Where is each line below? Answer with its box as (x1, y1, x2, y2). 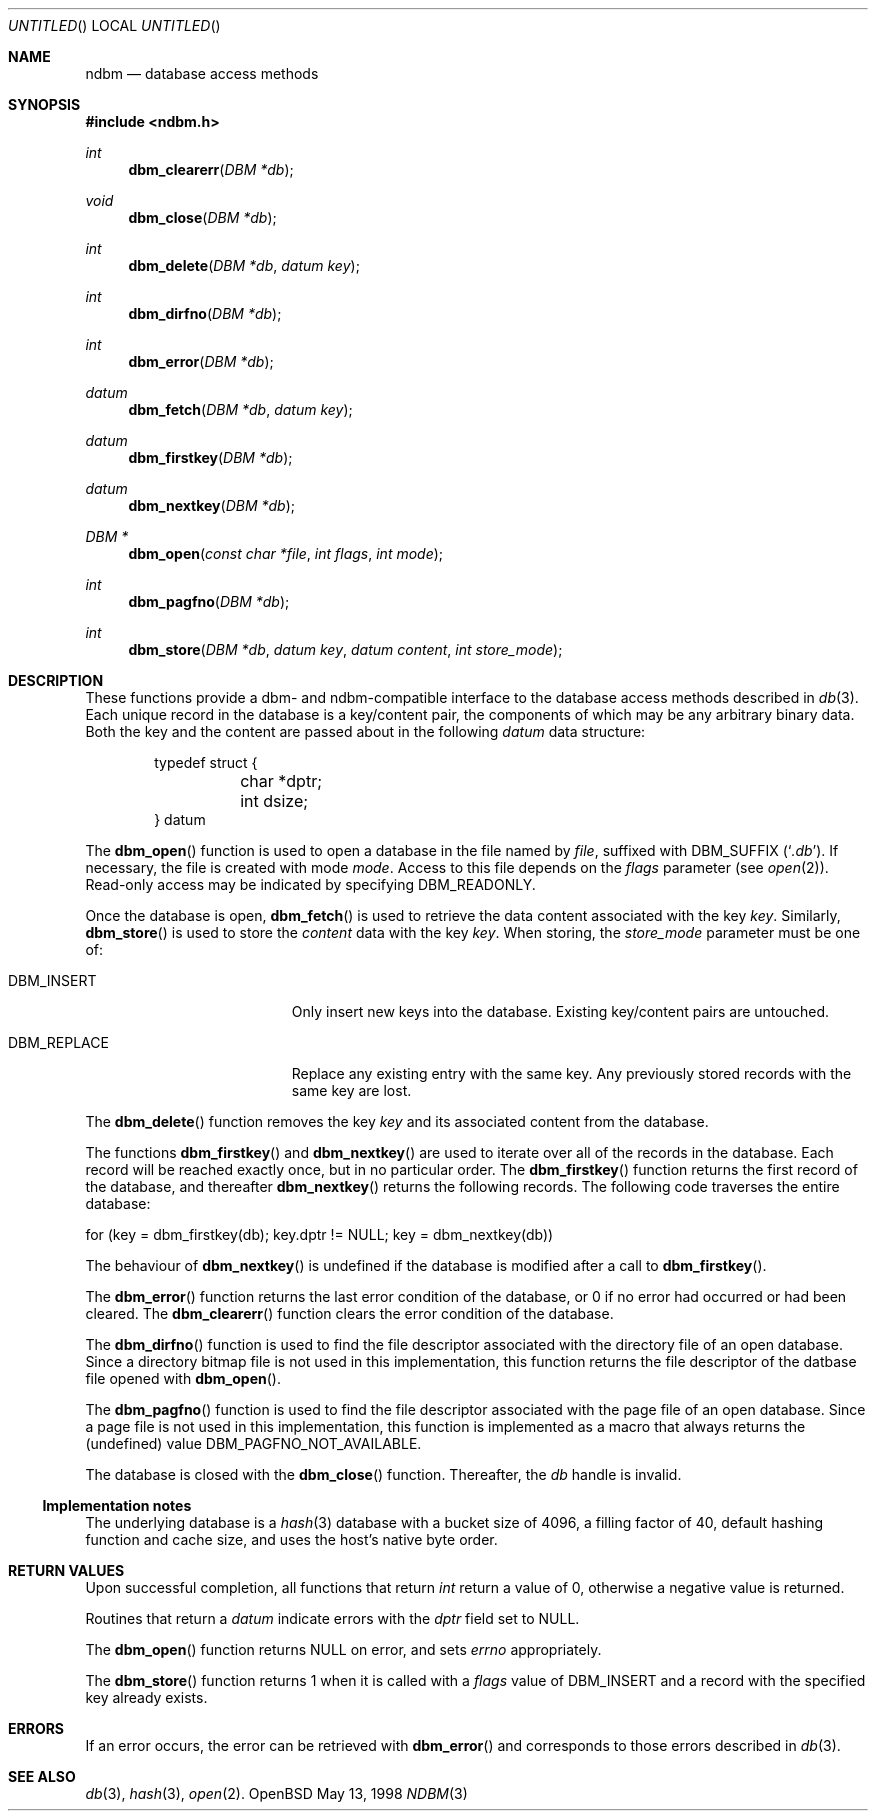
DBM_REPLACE (8, 1034, 109, 1051)
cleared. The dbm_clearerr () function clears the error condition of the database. (85, 1305, 614, 1322)
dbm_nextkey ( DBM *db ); (128, 497, 296, 514)
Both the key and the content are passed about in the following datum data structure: (85, 723, 646, 740)
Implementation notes (42, 1497, 192, 1514)
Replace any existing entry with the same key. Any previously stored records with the (291, 1065, 852, 1082)
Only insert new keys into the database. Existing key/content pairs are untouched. (291, 1003, 830, 1020)
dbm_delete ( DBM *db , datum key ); (128, 257, 360, 274)
